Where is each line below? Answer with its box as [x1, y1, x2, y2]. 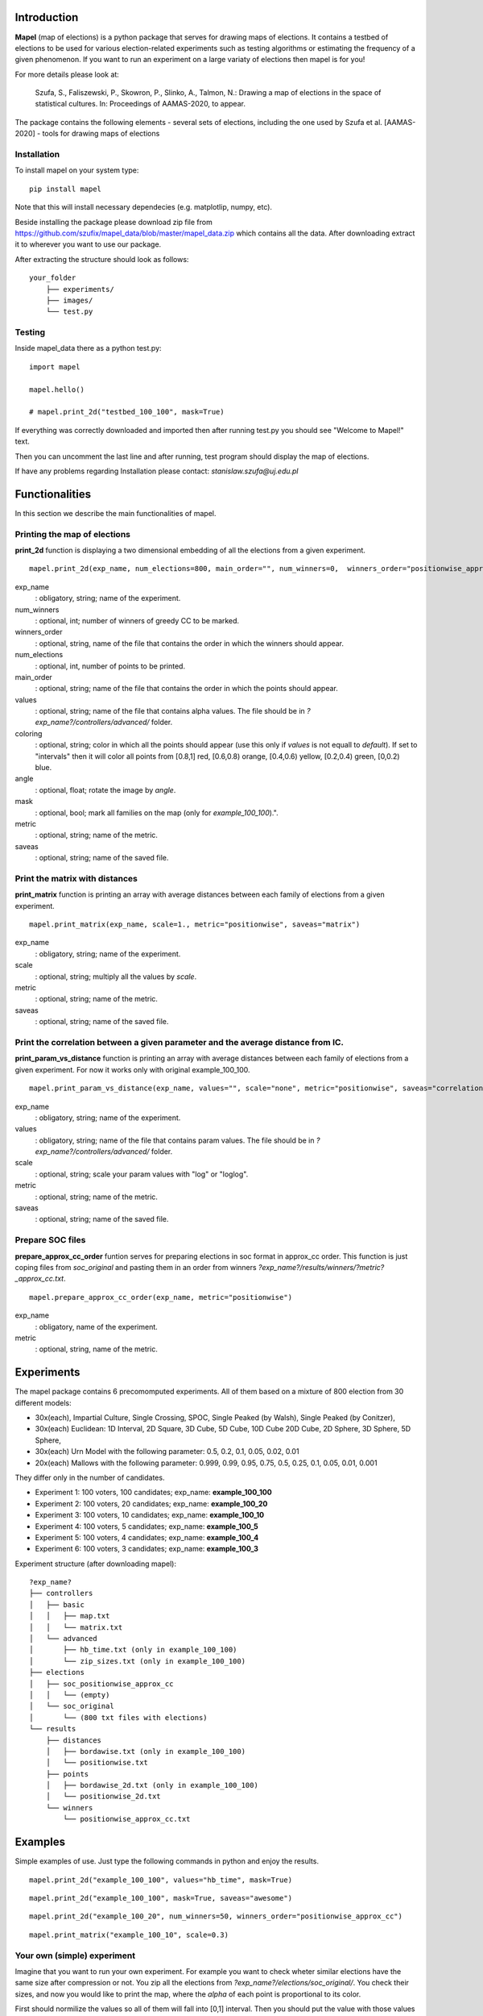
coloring [14, 728, 43, 738]
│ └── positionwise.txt [45, 1758, 149, 1768]
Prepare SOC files [14, 1235, 86, 1246]
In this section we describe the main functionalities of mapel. [14, 508, 217, 518]
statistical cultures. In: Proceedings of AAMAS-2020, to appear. [35, 99, 246, 109]
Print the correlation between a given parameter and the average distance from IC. [14, 1036, 345, 1048]
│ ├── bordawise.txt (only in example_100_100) [45, 1747, 246, 1756]
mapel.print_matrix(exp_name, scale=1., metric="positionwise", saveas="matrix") [29, 920, 361, 929]
